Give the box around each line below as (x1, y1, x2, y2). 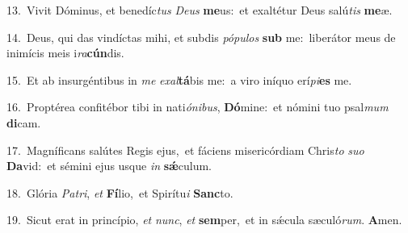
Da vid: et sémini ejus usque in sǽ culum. (6, 157, 212, 174)
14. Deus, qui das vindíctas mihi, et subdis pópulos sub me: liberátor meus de (6, 28, 396, 45)
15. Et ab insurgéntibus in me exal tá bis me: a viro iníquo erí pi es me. (6, 71, 352, 88)
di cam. (6, 114, 41, 131)
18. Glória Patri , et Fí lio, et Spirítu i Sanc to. (6, 184, 233, 201)
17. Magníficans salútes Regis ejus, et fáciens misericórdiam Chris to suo (6, 141, 364, 158)
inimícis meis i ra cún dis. (6, 44, 124, 61)
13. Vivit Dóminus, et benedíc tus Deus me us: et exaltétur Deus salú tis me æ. (6, 2, 393, 18)
